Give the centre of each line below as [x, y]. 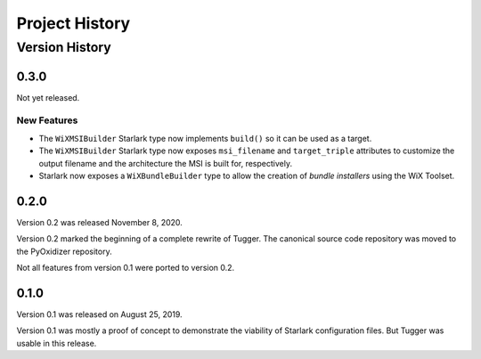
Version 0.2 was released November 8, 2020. [99, 222]
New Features [47, 120]
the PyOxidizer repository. [64, 251]
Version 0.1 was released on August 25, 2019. [99, 314]
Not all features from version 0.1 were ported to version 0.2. [126, 268]
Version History [64, 47]
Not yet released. [48, 97]
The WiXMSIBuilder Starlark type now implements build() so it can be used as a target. [205, 138]
